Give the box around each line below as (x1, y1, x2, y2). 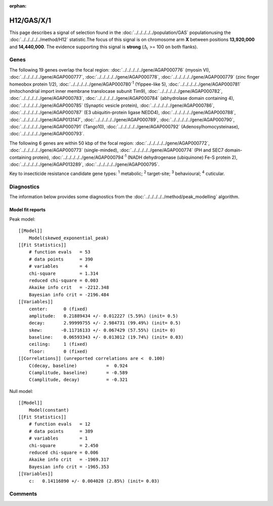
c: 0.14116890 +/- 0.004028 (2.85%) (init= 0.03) (28, 478, 160, 484)
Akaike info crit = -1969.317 (28, 457, 109, 462)
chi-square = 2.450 (28, 443, 99, 448)
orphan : (9, 3, 27, 9)
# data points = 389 (28, 428, 94, 434)
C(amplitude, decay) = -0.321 (28, 377, 128, 383)
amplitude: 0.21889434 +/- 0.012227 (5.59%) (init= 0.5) (28, 313, 178, 319)
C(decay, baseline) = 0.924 (28, 363, 128, 369)
